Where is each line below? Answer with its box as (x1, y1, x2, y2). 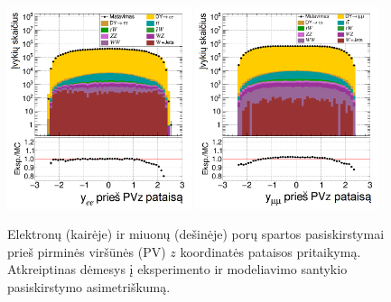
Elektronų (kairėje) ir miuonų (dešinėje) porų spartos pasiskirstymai (7, 224, 385, 243)
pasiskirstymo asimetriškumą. (7, 278, 171, 297)
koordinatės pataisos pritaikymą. (180, 242, 361, 261)
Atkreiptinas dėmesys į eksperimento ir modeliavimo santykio (7, 260, 348, 279)
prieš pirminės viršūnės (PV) (7, 242, 166, 261)
